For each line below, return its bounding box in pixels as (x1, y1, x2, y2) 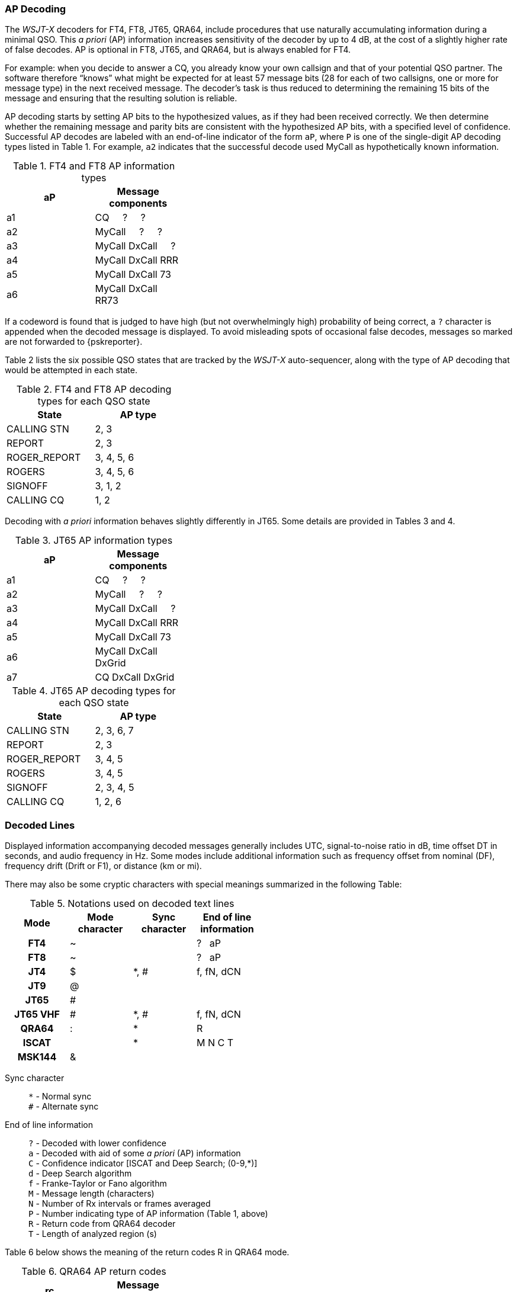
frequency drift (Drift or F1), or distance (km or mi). (5, 861, 202, 871)
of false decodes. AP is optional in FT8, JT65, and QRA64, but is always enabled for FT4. (5, 44, 351, 55)
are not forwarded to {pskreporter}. (5, 336, 143, 347)
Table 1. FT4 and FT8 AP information (12, 160, 175, 172)
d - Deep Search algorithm (28, 1168, 132, 1179)
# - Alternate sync (28, 1101, 99, 1112)
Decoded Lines (5, 819, 75, 831)
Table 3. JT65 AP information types (15, 534, 173, 547)
